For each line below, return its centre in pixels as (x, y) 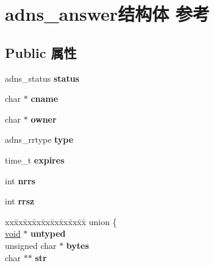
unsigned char (31, 245)
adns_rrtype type (39, 139)
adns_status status (42, 78)
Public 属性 (41, 52)
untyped (48, 233)
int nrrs (20, 180)
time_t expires (35, 160)
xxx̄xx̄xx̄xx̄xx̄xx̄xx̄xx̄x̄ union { (61, 221)
